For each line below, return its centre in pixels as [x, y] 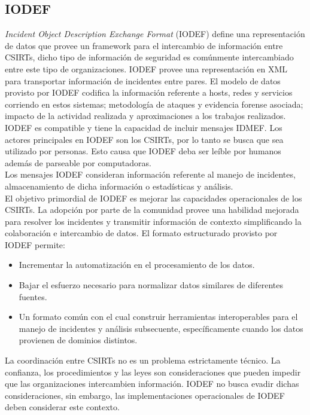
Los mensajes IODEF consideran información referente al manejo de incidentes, [150, 174]
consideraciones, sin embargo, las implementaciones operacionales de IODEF [145, 395]
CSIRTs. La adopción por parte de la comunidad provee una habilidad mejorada [152, 210]
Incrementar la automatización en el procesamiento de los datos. [137, 265]
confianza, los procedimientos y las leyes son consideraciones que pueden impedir [153, 372]
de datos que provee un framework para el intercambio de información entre [144, 45]
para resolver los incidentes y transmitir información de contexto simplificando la [153, 221]
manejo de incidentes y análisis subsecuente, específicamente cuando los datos [161, 328]
